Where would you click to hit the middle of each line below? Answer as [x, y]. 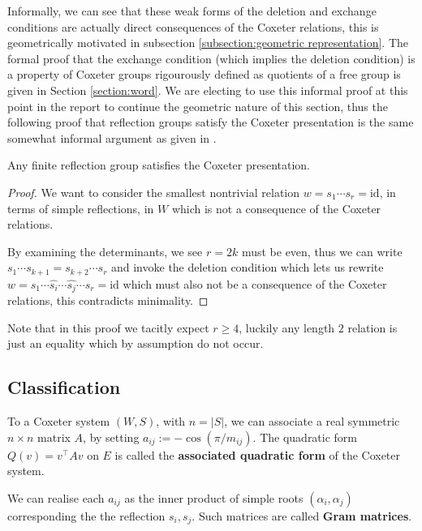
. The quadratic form [305, 437]
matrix [54, 437]
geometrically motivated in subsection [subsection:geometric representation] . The [208, 43]
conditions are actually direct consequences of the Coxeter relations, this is [193, 26]
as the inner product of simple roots [214, 497]
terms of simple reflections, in [81, 208]
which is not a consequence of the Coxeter [276, 208]
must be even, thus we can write [322, 251]
